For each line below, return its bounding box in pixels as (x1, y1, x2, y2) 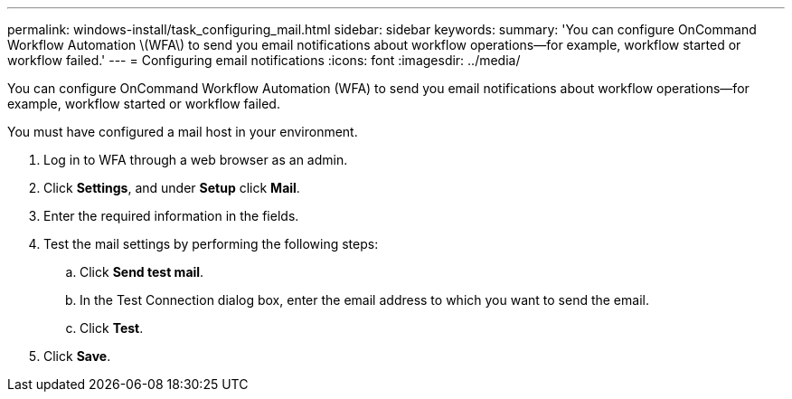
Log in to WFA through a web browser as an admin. (43, 152, 348, 167)
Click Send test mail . (80, 264, 204, 280)
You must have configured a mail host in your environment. (7, 124, 358, 139)
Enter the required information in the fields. (43, 208, 299, 223)
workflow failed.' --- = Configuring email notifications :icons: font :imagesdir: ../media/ (7, 52, 521, 68)
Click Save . (43, 348, 111, 364)
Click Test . (80, 320, 144, 336)
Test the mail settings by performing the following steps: (43, 236, 379, 252)
